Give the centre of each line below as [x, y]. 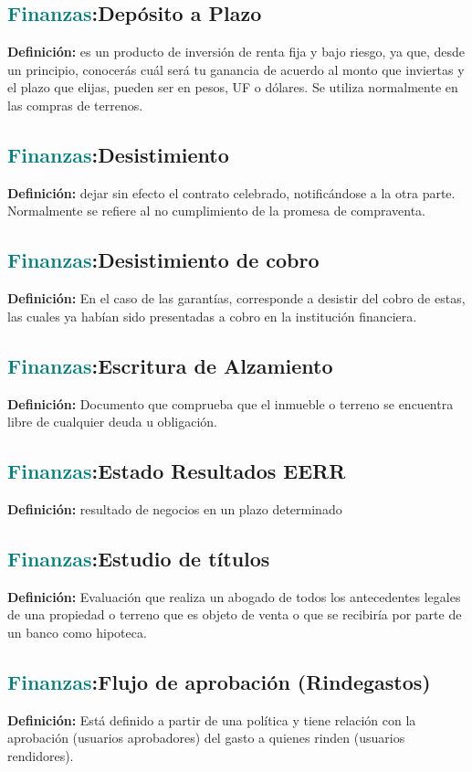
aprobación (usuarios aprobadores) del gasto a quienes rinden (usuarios [206, 738]
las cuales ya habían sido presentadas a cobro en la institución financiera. [212, 316]
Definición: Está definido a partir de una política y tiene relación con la [212, 719]
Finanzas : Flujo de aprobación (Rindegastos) [219, 681]
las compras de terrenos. [75, 105]
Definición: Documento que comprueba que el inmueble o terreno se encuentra [231, 403]
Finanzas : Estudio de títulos [139, 558]
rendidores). [41, 755]
